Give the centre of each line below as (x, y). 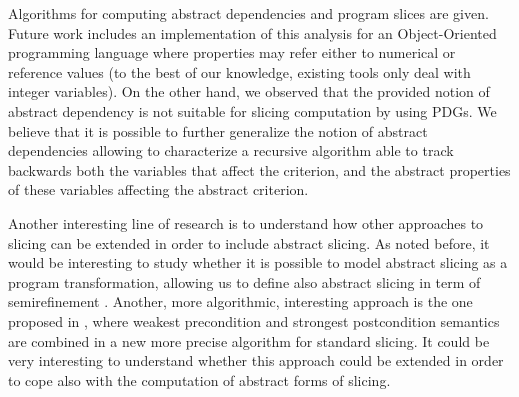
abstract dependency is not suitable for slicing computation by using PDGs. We (252, 110)
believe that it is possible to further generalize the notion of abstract (218, 130)
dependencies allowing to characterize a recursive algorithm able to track (231, 150)
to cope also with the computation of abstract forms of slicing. (199, 379)
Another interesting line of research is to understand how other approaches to (246, 222)
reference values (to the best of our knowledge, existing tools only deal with (239, 71)
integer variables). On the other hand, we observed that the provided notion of (249, 91)
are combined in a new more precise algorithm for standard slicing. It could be (249, 340)
